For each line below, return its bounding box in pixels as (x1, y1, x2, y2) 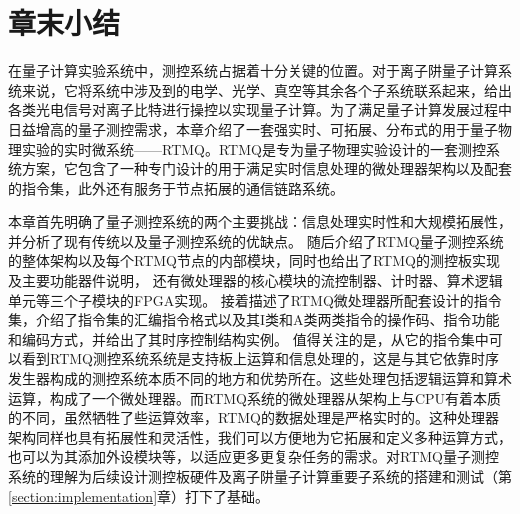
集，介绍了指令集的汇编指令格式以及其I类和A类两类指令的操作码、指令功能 (8, 309, 500, 330)
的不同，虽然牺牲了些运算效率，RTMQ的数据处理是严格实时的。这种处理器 (8, 407, 499, 428)
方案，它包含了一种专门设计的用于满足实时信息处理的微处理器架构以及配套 (21, 158, 512, 179)
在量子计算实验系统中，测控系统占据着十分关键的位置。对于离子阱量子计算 (8, 60, 498, 81)
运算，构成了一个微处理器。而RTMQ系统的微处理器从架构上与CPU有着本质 (8, 387, 502, 408)
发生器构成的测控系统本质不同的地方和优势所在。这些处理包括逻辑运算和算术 (8, 368, 512, 389)
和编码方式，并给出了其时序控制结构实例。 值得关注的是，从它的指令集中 (8, 328, 489, 349)
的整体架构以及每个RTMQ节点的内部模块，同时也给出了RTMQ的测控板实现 (8, 250, 500, 271)
